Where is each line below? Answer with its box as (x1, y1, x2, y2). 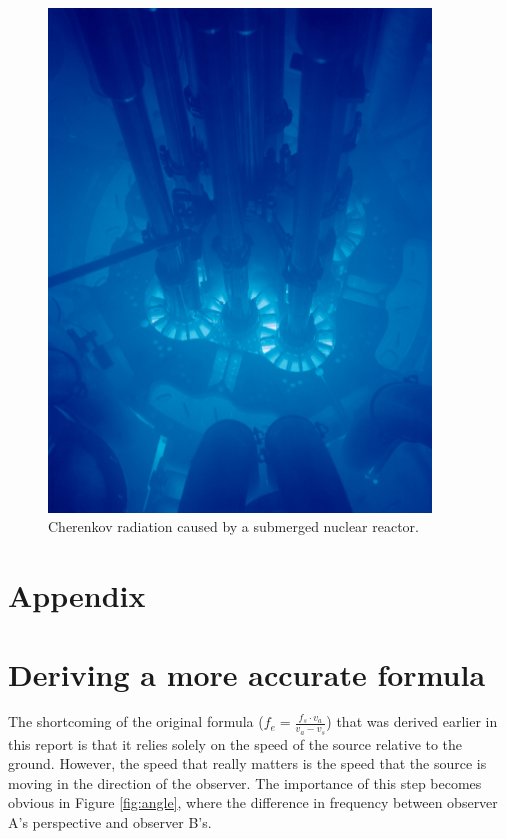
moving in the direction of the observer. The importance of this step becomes (8, 772, 482, 793)
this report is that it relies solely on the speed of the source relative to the (8, 733, 463, 754)
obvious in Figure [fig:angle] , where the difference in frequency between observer (8, 792, 498, 813)
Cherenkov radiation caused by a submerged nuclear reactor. (48, 516, 419, 537)
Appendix (8, 575, 146, 616)
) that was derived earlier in (326, 711, 498, 732)
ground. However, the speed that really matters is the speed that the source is (8, 753, 487, 774)
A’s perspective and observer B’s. (8, 812, 212, 833)
